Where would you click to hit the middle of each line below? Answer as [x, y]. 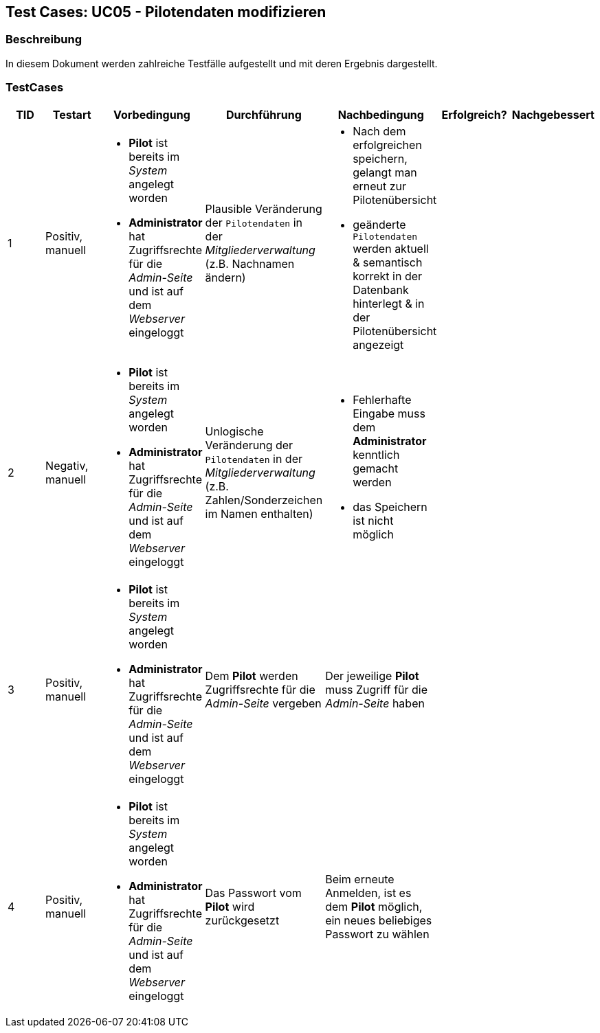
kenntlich [376, 454]
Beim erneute [360, 879]
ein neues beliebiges [379, 920]
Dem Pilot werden [252, 676]
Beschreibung [44, 39]
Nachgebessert [553, 114]
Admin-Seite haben [375, 703]
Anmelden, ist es [368, 893]
